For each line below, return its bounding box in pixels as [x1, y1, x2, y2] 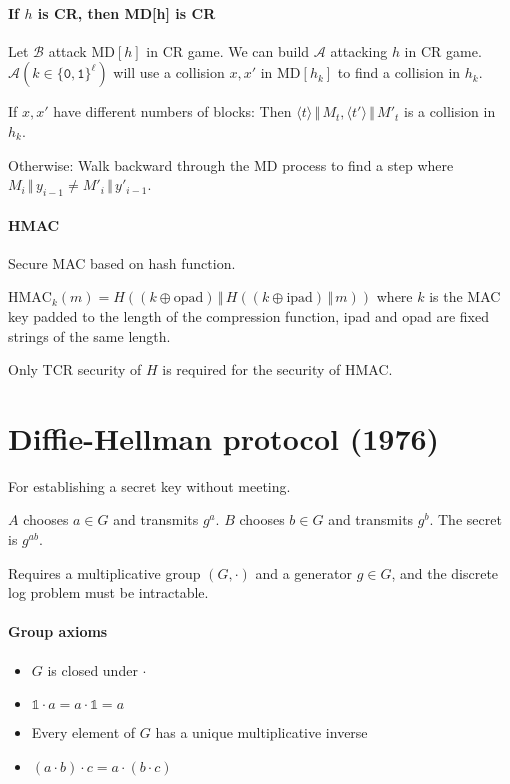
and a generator [255, 562, 352, 583]
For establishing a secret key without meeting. [8, 475, 291, 496]
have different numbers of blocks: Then [53, 101, 292, 122]
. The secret [429, 509, 502, 530]
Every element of [31, 722, 136, 743]
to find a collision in [337, 62, 461, 83]
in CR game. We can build [146, 40, 310, 61]
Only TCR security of [8, 359, 142, 380]
